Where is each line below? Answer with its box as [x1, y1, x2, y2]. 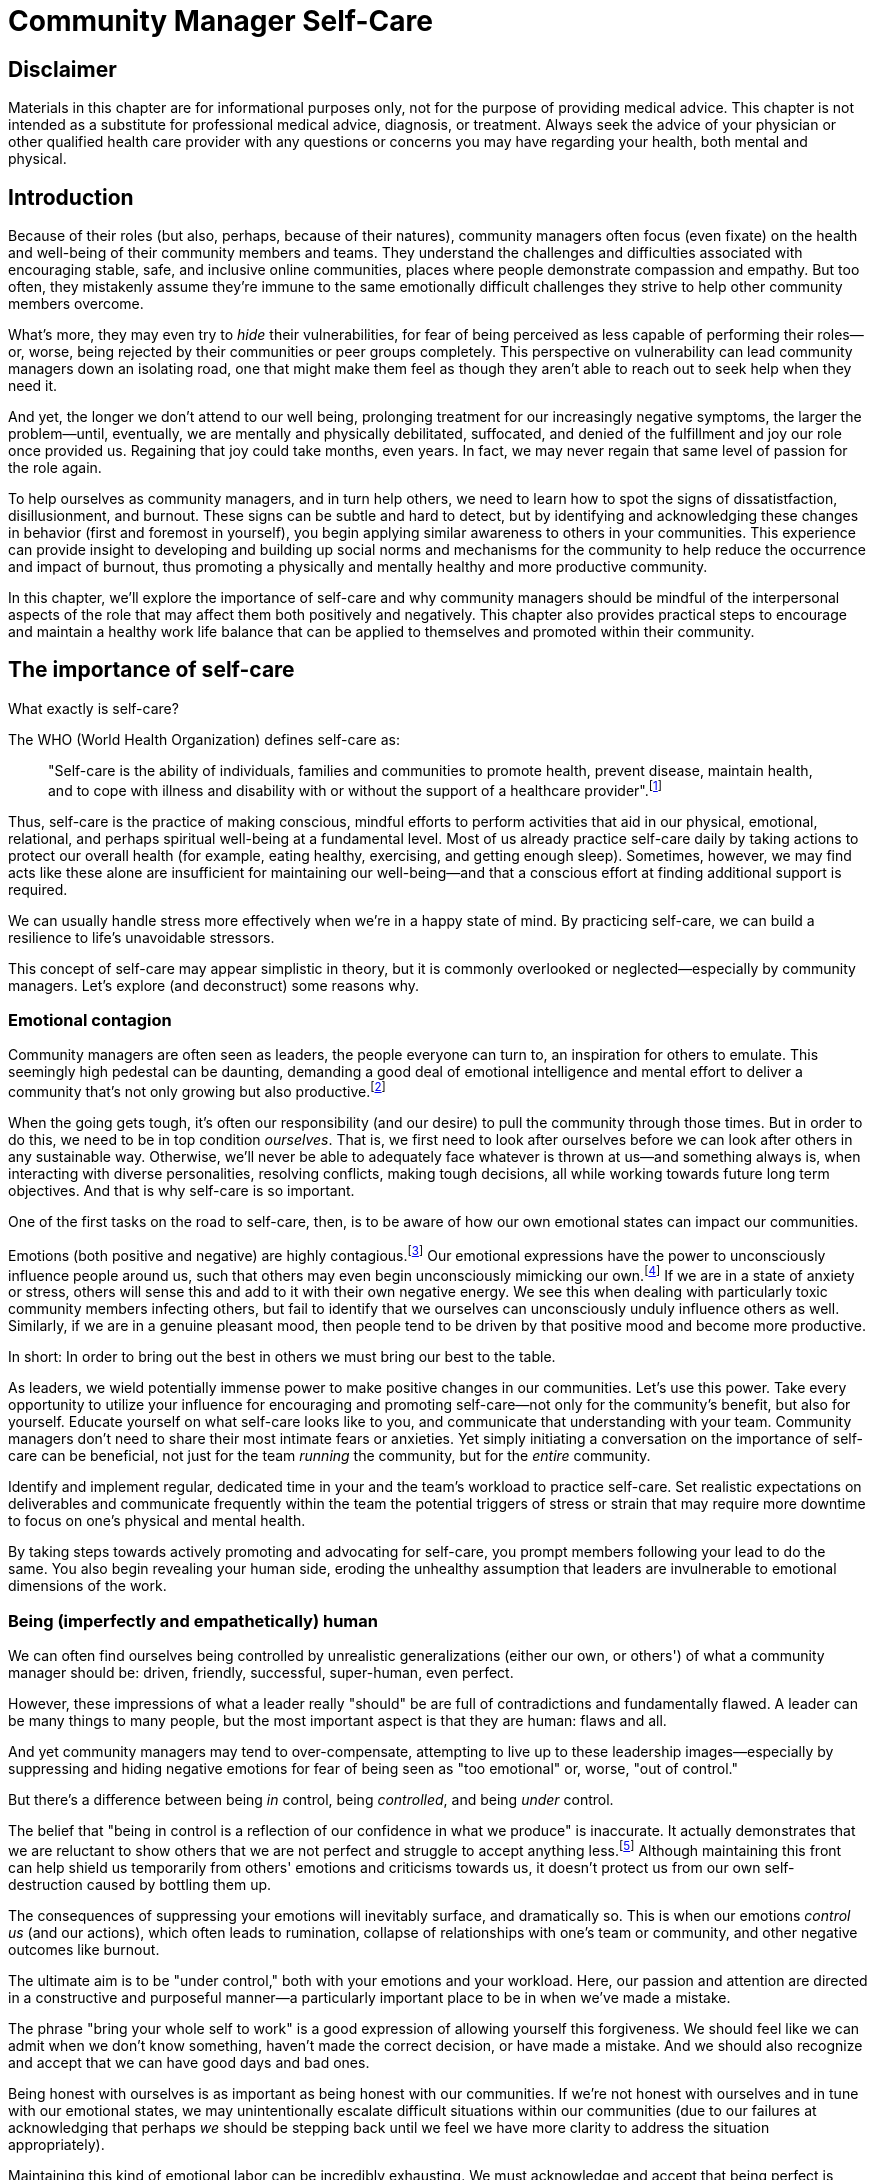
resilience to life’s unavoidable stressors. [8, 928, 275, 946]
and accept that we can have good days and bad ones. [8, 2053, 370, 2071]
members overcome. [8, 295, 144, 313]
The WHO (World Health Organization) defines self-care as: [8, 730, 400, 748]
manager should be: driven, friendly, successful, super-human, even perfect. [8, 1663, 514, 1681]
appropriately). [8, 2135, 105, 2153]
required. [8, 880, 68, 898]
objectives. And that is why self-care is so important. [8, 1181, 355, 1199]
